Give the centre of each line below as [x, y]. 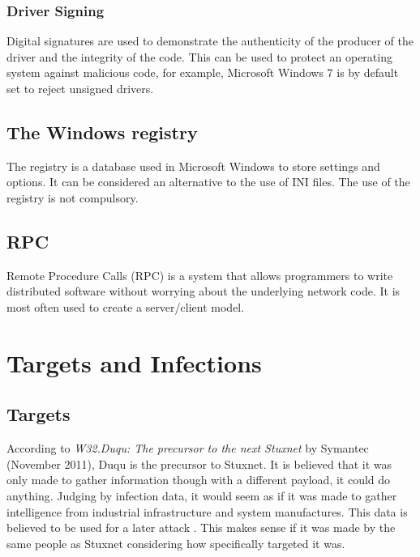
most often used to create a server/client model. [126, 306]
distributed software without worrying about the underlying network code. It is [204, 291]
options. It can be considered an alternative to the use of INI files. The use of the [208, 182]
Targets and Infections [134, 362]
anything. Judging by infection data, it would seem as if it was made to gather [202, 495]
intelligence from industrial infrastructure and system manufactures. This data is [207, 511]
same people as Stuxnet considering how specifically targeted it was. [176, 543]
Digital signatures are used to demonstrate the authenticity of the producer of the [210, 41]
